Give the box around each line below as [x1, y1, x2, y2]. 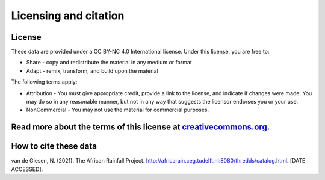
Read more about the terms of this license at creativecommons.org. [11, 122, 270, 132]
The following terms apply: [11, 78, 78, 85]
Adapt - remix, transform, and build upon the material [26, 67, 159, 75]
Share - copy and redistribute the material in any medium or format [26, 59, 192, 66]
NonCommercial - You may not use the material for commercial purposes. [26, 106, 209, 114]
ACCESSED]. [11, 166, 43, 173]
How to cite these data [11, 141, 97, 152]
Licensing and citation [11, 9, 125, 22]
